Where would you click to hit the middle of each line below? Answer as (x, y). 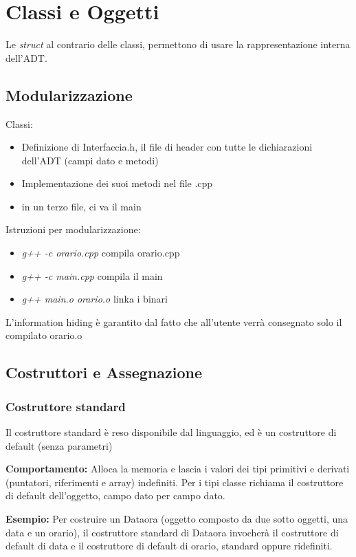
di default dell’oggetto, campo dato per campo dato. (115, 495)
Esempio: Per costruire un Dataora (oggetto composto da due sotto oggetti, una (177, 519)
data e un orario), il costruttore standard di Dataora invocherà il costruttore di (172, 532)
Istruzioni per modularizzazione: (73, 229)
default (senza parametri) (59, 445)
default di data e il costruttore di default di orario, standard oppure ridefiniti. (169, 546)
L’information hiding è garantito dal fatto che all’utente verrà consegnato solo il (174, 321)
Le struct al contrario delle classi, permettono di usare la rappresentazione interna (178, 44)
